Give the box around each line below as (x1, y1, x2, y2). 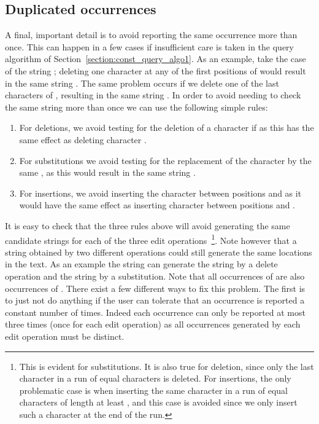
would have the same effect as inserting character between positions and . (19, 198, 296, 211)
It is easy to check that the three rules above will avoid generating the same (5, 219, 290, 232)
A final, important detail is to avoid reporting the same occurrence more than (5, 28, 298, 41)
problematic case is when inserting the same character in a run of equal (19, 383, 288, 396)
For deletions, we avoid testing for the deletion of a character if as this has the (19, 121, 314, 134)
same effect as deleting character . (19, 133, 147, 146)
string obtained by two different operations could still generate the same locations (5, 245, 312, 258)
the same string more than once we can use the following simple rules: (5, 100, 268, 113)
